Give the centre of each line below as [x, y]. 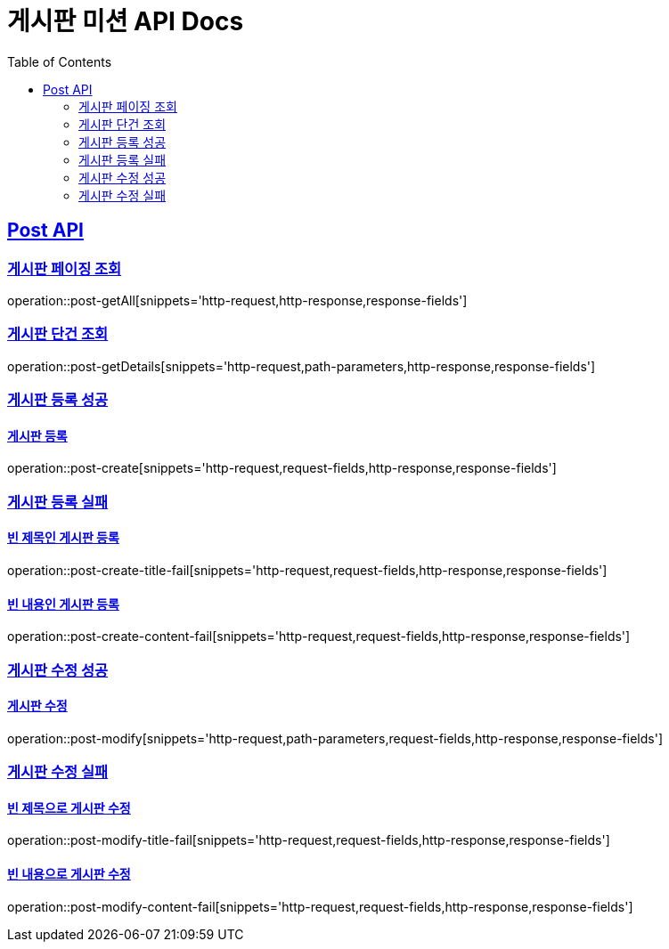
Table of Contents [60, 61]
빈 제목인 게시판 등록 [63, 538]
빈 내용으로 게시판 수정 [69, 873]
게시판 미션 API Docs [126, 21]
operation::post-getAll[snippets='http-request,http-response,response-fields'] [237, 300]
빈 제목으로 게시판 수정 [69, 807]
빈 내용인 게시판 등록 [63, 604]
